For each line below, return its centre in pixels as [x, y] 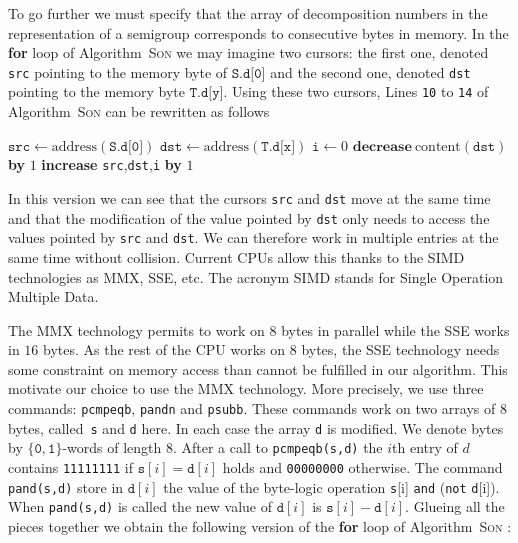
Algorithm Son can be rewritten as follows [139, 111]
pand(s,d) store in [66, 486]
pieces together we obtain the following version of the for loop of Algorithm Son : [260, 526]
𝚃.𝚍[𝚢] [206, 93]
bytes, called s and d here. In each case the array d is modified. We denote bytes [256, 427]
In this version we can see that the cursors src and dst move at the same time [249, 197]
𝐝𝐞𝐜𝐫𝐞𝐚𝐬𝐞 [382, 146]
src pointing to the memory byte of [118, 71]
